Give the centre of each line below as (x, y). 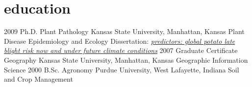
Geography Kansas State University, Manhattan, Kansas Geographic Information (126, 60)
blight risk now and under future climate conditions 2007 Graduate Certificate (121, 50)
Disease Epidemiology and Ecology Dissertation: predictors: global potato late (120, 41)
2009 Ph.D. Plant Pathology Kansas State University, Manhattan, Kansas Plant (124, 31)
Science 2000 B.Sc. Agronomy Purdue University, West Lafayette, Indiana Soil (122, 69)
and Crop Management (38, 79)
